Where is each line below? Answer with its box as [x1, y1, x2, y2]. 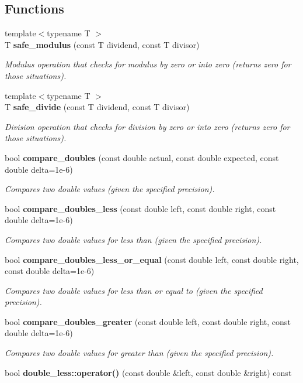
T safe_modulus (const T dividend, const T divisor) [5, 38, 200, 50]
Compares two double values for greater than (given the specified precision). [5, 347, 274, 359]
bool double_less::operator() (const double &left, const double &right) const [5, 366, 292, 378]
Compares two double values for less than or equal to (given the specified [5, 284, 263, 296]
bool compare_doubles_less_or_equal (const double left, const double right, [5, 253, 299, 265]
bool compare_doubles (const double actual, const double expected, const [5, 151, 279, 163]
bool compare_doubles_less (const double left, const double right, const [5, 202, 276, 214]
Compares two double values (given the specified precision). [5, 183, 215, 195]
